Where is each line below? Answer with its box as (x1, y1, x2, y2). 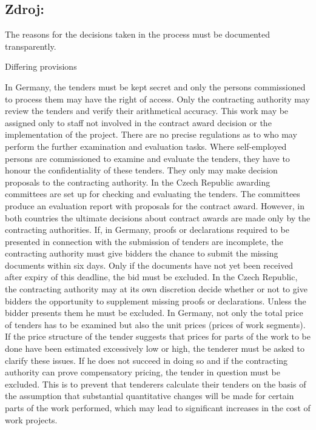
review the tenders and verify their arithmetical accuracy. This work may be (5, 104, 289, 117)
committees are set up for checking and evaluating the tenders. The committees (5, 187, 300, 200)
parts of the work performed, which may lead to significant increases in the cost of (5, 401, 311, 414)
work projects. (5, 413, 58, 426)
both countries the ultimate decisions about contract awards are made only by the (5, 211, 311, 224)
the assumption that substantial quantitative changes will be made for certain (5, 389, 294, 402)
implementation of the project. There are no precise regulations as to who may (5, 128, 297, 141)
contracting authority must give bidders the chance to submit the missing (5, 247, 278, 260)
